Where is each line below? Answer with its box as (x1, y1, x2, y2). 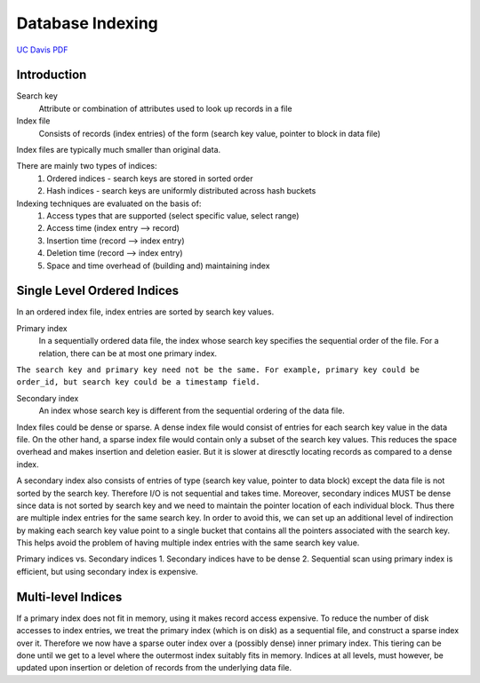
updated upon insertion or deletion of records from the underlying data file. (16, 663, 292, 673)
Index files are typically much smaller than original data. (16, 145, 221, 155)
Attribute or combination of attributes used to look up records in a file (38, 103, 292, 114)
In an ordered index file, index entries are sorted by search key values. (16, 306, 275, 317)
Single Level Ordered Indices (16, 283, 180, 298)
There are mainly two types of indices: (16, 161, 157, 171)
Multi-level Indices (16, 589, 123, 604)
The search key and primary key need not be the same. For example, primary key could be (16, 365, 420, 375)
